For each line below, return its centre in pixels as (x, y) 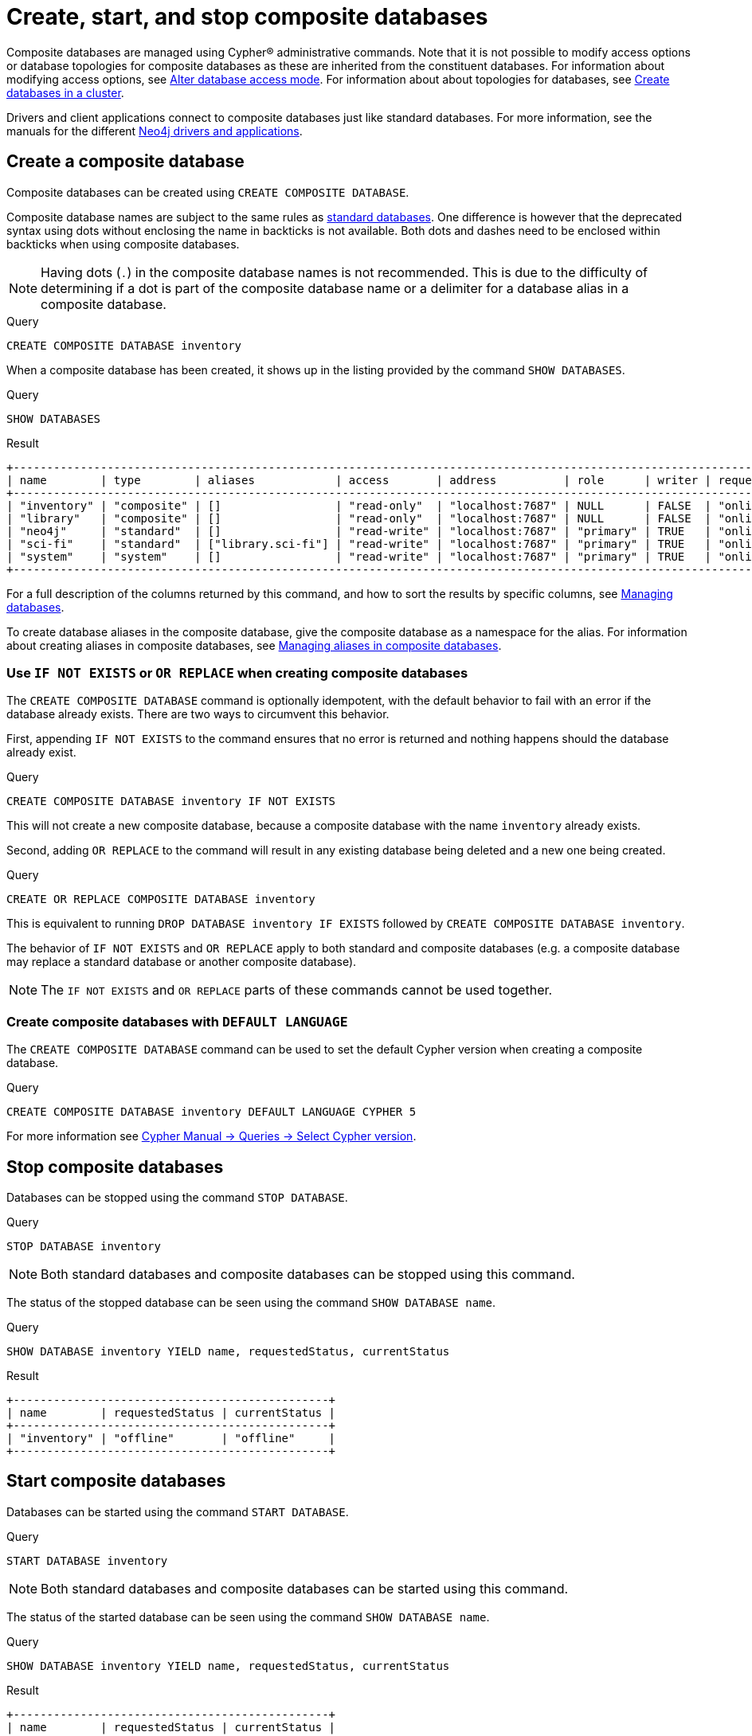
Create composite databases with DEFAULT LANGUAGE (177, 1021)
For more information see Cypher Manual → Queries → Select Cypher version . (211, 1136)
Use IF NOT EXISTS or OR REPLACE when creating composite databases (237, 673)
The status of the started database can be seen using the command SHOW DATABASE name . (248, 1617)
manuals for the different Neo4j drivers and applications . (155, 131)
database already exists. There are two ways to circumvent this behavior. (198, 714)
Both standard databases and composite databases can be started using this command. (305, 1588)
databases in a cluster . (65, 92)
